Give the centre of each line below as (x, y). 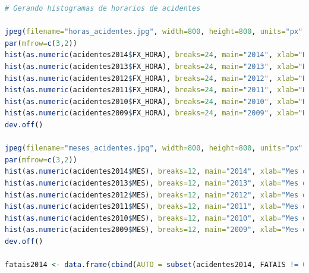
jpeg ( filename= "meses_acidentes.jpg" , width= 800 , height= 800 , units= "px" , (156, 148)
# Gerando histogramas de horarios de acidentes (103, 8)
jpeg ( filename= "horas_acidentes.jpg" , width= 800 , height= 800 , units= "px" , (156, 32)
